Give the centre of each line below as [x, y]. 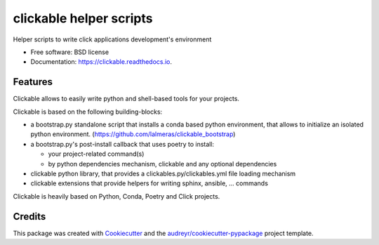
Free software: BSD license [69, 52]
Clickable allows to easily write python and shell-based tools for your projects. [126, 99]
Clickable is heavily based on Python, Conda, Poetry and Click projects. [117, 196]
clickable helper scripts [83, 18]
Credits [29, 217]
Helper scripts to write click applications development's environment [112, 39]
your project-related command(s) [96, 154]
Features [33, 82]
